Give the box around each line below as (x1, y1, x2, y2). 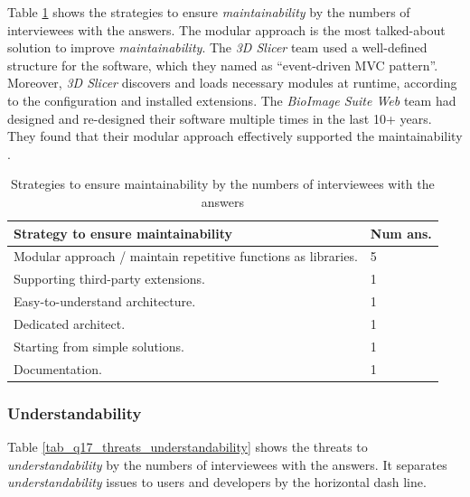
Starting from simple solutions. (14, 336, 184, 355)
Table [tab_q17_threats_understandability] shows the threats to (7, 436, 368, 455)
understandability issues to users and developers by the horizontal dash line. (7, 473, 427, 492)
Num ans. (370, 223, 432, 242)
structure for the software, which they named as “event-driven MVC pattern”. (7, 55, 438, 74)
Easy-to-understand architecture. (14, 292, 196, 311)
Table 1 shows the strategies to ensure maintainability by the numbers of (7, 3, 410, 21)
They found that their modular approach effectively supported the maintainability (7, 127, 463, 145)
